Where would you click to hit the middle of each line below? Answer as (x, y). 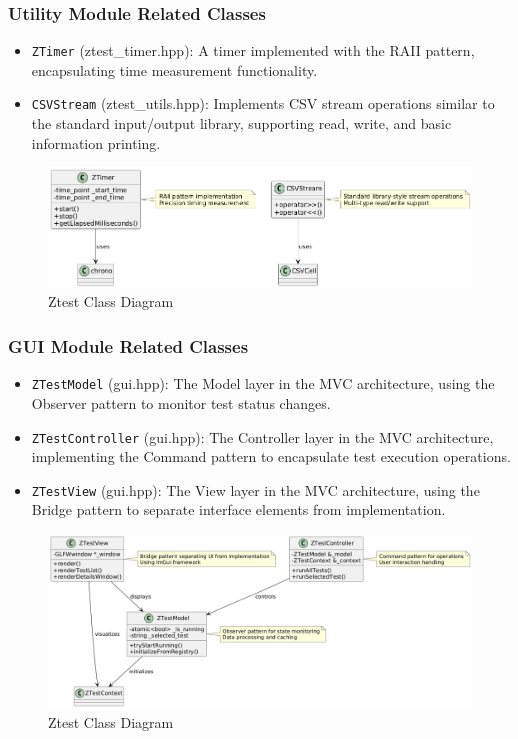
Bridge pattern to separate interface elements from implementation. (238, 509)
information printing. (96, 142)
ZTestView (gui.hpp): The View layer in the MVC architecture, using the (255, 489)
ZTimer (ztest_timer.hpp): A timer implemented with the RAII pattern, (253, 50)
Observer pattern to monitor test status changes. (181, 402)
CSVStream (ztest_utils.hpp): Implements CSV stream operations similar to (263, 103)
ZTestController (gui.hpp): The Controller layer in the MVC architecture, (262, 436)
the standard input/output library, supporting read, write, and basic (241, 123)
